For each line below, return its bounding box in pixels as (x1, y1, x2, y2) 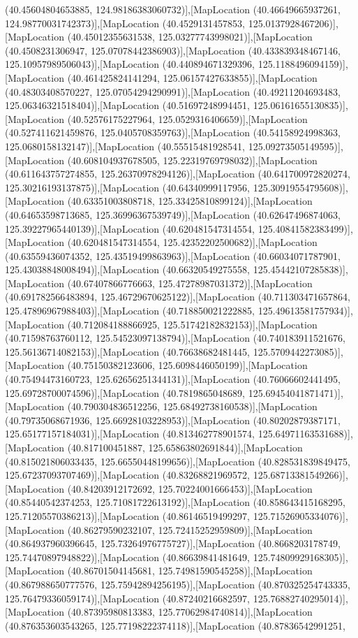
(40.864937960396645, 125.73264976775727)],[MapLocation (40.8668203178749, (5, 536, 341, 551)
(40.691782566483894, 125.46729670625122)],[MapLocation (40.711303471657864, (5, 289, 350, 304)
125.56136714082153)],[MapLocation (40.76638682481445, (5, 344, 251, 358)
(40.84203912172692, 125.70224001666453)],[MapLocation (67, 481, 313, 495)
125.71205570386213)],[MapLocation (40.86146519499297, (5, 508, 251, 523)
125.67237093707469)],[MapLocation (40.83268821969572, (5, 467, 251, 482)
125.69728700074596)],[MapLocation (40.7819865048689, (5, 385, 246, 400)
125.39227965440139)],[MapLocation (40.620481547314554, (5, 221, 255, 235)
